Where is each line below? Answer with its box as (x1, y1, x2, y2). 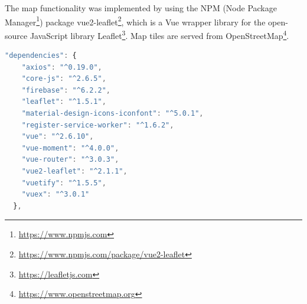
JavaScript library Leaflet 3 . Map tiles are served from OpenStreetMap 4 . (30, 27, 289, 41)
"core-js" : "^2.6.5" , (21, 74, 106, 83)
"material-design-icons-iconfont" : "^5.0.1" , (21, 109, 204, 118)
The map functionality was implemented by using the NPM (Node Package (5, 2, 277, 14)
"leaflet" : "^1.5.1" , (21, 97, 106, 106)
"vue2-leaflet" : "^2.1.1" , (21, 167, 128, 176)
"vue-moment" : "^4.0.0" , (21, 143, 119, 152)
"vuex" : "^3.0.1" (21, 190, 90, 199)
